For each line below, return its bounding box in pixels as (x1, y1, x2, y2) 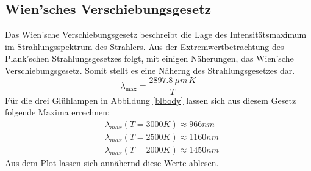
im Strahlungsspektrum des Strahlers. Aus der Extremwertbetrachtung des (5, 40, 284, 53)
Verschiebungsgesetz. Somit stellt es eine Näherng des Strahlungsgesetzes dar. (5, 64, 295, 76)
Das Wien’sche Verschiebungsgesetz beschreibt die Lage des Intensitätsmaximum (5, 28, 307, 41)
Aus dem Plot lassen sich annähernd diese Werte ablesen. (5, 156, 219, 169)
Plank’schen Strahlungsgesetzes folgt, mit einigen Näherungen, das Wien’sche (5, 52, 294, 65)
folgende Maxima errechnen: (5, 106, 110, 118)
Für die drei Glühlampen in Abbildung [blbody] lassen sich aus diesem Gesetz (5, 93, 296, 106)
